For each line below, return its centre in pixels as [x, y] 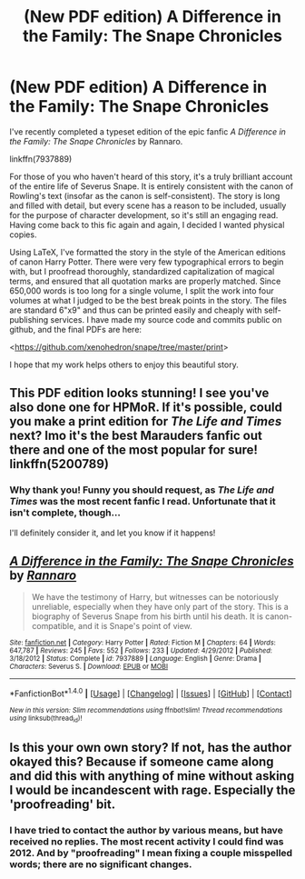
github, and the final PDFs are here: [76, 329]
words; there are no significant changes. [101, 864]
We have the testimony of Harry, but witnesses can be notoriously [155, 597]
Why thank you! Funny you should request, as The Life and [142, 490]
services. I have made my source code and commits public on [166, 319]
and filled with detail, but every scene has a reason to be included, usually [148, 205]
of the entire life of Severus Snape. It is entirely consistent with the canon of [151, 186]
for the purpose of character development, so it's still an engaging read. [144, 215]
